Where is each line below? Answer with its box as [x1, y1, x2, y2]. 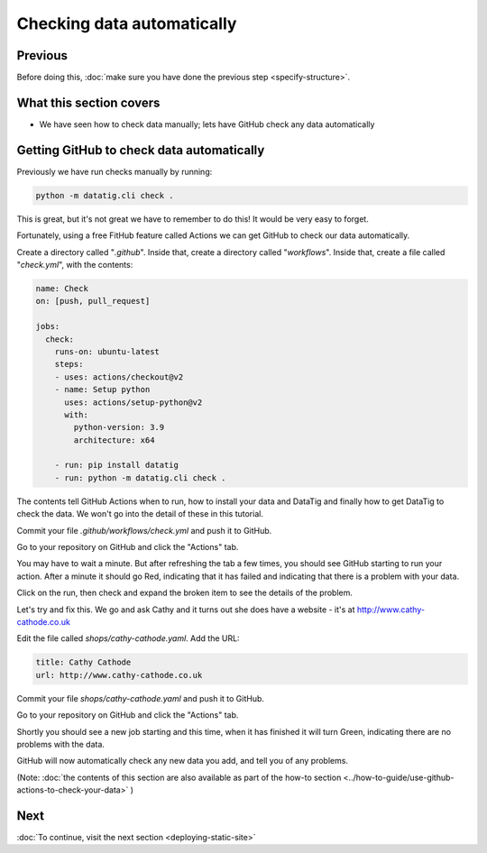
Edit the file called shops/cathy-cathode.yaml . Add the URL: [16, 633, 240, 644]
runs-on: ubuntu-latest [54, 346, 160, 356]
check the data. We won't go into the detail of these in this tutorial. [16, 509, 263, 519]
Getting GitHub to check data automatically [16, 142, 265, 158]
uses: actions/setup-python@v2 [64, 397, 203, 408]
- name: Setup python [54, 384, 151, 395]
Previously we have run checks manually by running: [16, 166, 213, 177]
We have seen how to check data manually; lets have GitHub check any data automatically [39, 118, 375, 130]
